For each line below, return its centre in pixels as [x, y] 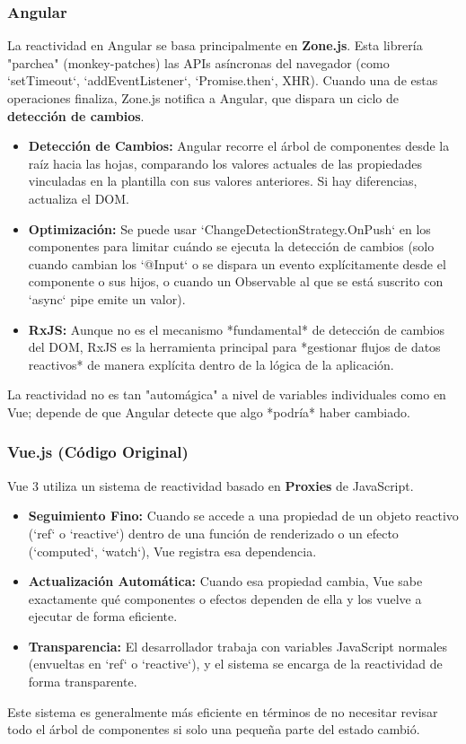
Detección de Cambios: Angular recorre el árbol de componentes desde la [239, 146]
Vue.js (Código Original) [98, 452]
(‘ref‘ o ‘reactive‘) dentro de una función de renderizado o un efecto [213, 533]
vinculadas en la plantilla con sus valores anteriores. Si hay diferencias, [223, 181]
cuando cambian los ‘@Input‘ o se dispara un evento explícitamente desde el [237, 263]
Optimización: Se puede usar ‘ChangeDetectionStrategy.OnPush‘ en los [229, 228]
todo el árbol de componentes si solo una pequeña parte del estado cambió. [214, 729]
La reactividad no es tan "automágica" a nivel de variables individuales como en [227, 394]
